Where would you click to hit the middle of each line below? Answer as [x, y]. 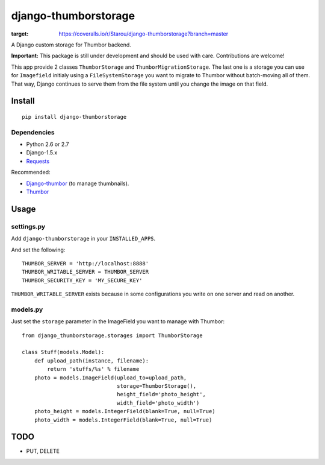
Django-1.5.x [42, 153]
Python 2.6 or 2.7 [48, 144]
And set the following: [38, 250]
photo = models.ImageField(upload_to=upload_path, [110, 378]
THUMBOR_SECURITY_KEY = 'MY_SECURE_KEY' [82, 280]
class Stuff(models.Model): [63, 352]
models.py [27, 309]
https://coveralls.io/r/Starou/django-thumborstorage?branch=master [144, 34]
